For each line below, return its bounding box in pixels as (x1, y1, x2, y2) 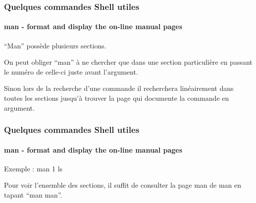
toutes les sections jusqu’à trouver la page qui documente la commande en (4, 93, 229, 103)
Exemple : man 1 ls (4, 163, 63, 173)
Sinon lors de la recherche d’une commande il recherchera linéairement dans (4, 83, 234, 93)
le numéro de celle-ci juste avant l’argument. (4, 66, 138, 77)
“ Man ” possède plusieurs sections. (4, 40, 106, 50)
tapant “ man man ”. (4, 190, 62, 200)
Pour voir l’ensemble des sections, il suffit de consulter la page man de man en (4, 180, 242, 190)
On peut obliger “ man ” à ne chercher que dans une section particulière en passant (4, 57, 253, 67)
